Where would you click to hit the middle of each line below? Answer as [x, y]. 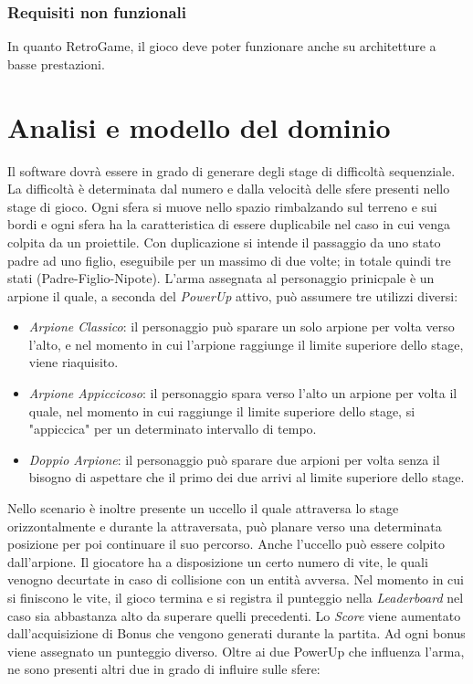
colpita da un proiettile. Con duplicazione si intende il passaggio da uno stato [224, 242]
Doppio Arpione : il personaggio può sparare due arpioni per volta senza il [234, 459]
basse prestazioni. [56, 63]
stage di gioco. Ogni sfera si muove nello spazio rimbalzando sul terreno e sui [222, 206]
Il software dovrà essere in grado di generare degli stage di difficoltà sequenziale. [231, 170]
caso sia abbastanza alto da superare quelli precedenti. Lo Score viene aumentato [234, 615]
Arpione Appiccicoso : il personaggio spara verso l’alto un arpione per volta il [243, 393]
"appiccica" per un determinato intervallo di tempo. [173, 429]
